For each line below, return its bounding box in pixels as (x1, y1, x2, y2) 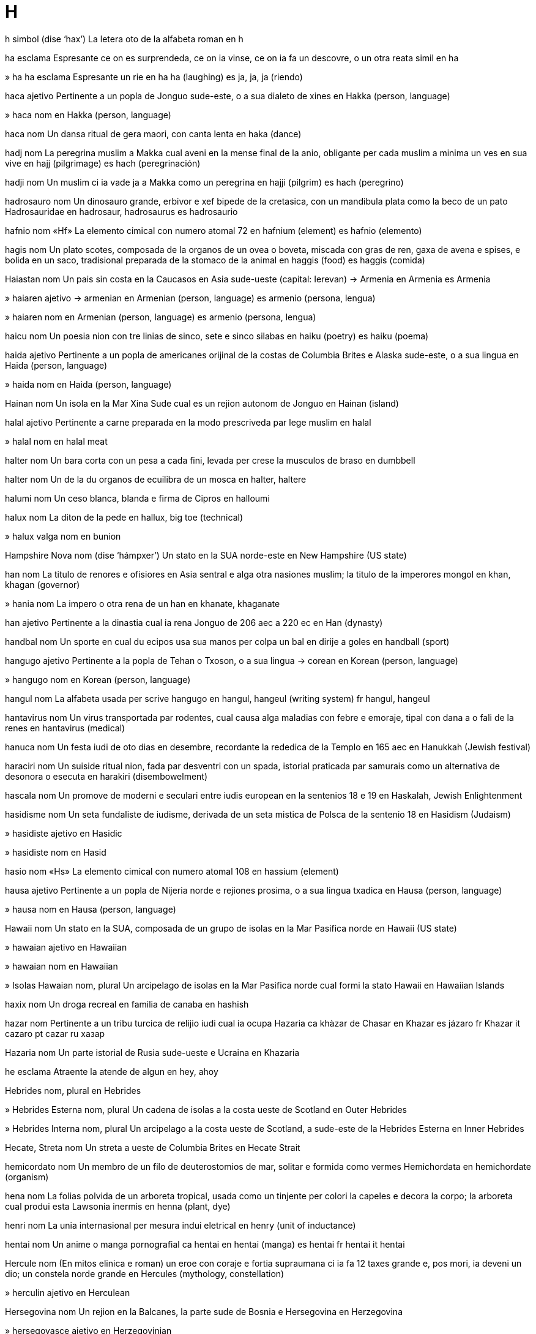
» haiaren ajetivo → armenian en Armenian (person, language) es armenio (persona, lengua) (5, 292, 376, 303)
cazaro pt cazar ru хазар (5, 1028, 105, 1039)
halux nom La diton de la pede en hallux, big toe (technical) (5, 511, 243, 522)
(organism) (5, 1171, 49, 1182)
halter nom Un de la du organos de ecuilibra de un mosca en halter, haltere (5, 473, 307, 484)
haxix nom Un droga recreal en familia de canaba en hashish (5, 998, 249, 1009)
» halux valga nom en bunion (5, 530, 121, 541)
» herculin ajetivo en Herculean (5, 1287, 130, 1298)
